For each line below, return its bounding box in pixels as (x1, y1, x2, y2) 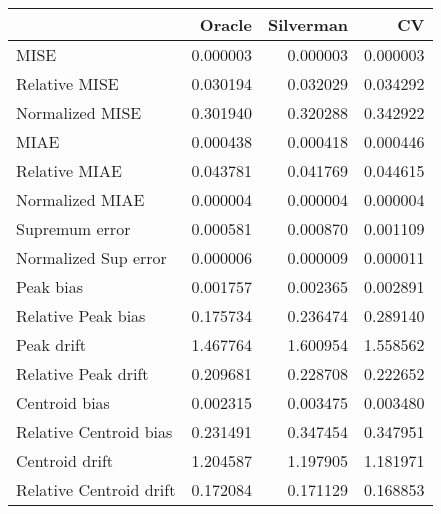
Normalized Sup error (16, 246, 167, 269)
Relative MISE (16, 72, 119, 95)
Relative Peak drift (16, 362, 149, 385)
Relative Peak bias (16, 304, 146, 327)
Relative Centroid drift (16, 478, 176, 501)
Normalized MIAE (16, 188, 145, 211)
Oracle (199, 13, 252, 36)
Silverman (267, 13, 349, 36)
